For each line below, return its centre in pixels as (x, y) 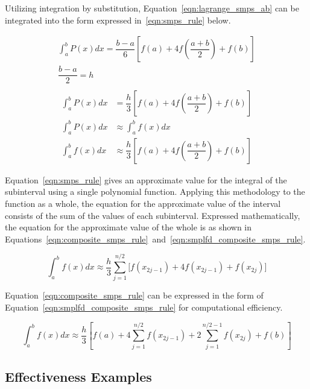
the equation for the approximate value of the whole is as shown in (128, 227)
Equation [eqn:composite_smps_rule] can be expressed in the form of (134, 295)
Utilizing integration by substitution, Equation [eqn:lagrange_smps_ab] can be (152, 8)
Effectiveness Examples (78, 376)
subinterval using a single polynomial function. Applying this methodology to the (155, 191)
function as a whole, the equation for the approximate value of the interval (143, 203)
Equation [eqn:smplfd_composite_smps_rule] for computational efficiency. (144, 307)
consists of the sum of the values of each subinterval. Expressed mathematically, (153, 215)
